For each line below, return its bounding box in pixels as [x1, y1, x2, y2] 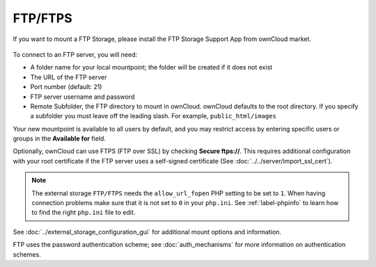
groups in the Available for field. [13, 134, 106, 143]
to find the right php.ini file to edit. [31, 209, 136, 217]
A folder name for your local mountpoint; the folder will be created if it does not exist [30, 63, 273, 72]
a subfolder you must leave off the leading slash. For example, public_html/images [30, 112, 276, 120]
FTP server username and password [30, 92, 135, 101]
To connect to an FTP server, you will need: [13, 50, 138, 58]
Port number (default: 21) [30, 83, 102, 91]
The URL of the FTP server [30, 73, 107, 81]
